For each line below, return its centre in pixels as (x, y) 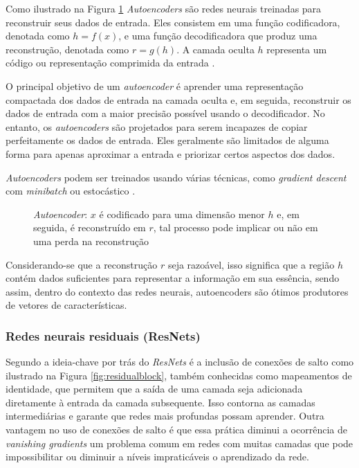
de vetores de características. (66, 305)
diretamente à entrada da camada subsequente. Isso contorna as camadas (160, 402)
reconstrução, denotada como (67, 49)
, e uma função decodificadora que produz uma (218, 36)
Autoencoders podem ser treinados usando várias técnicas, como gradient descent (176, 177)
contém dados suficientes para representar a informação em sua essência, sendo (173, 278)
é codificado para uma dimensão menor (182, 214)
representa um (297, 49)
